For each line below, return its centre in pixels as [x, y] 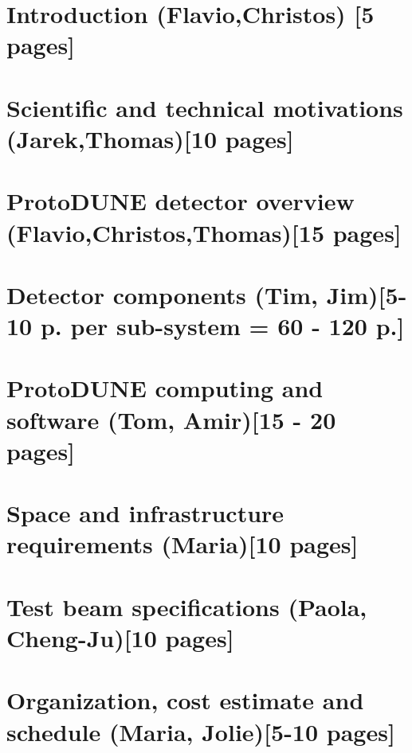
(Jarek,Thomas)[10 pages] [150, 138]
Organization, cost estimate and [185, 700]
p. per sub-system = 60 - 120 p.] [222, 326]
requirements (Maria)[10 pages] [182, 544]
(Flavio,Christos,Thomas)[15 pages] [204, 232]
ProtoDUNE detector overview [180, 201]
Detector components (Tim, [162, 294]
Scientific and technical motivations [205, 107]
